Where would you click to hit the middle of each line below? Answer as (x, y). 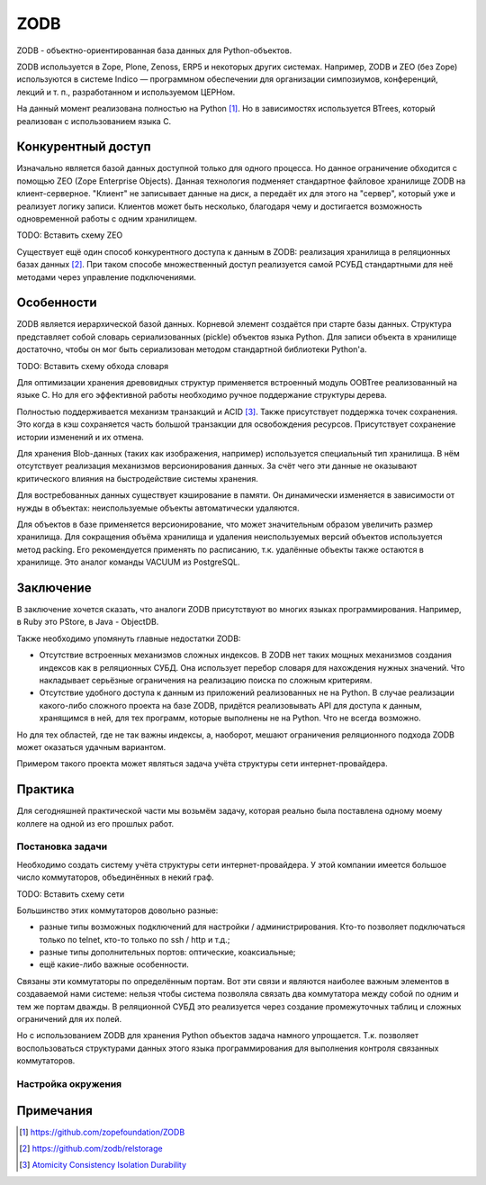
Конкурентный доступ (84, 147)
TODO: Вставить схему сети (71, 894)
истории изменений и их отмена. (80, 437)
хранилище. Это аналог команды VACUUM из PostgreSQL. (128, 562)
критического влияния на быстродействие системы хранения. (137, 478)
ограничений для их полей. (69, 1019)
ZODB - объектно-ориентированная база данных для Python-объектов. (154, 50)
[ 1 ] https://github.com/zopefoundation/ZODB (102, 1132)
